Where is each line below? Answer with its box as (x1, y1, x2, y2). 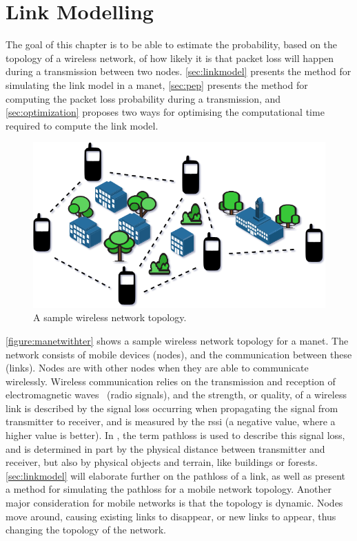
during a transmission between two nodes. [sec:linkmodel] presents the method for (6, 64, 351, 79)
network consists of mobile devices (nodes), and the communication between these (6, 347, 352, 361)
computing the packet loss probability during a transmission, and (6, 91, 281, 105)
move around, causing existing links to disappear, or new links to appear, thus (6, 509, 336, 523)
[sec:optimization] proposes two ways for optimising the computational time (6, 105, 325, 119)
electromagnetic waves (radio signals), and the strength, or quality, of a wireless (6, 387, 347, 402)
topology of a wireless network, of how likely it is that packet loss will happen (6, 50, 334, 65)
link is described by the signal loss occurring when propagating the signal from (6, 400, 338, 415)
